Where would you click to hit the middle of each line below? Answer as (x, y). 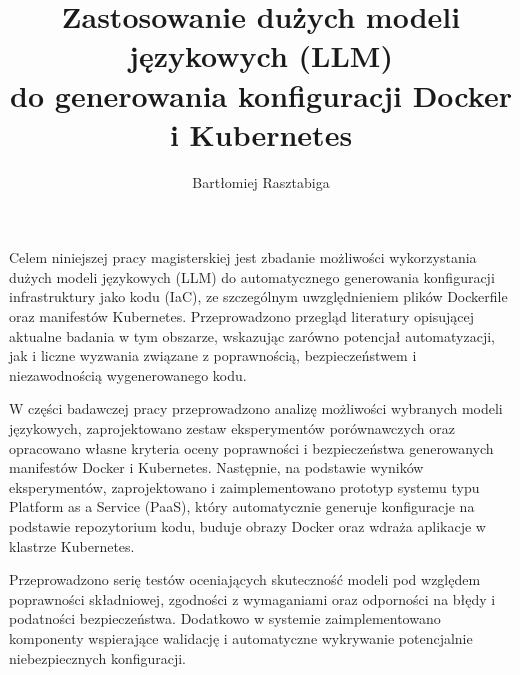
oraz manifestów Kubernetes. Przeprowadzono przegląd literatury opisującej (242, 316)
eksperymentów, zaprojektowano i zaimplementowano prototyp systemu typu (244, 486)
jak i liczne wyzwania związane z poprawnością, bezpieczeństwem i (213, 355)
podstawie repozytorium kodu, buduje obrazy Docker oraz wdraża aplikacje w (247, 526)
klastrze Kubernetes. (72, 545)
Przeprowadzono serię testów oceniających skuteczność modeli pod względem (245, 579)
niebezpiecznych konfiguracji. (98, 657)
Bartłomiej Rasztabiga (261, 181)
